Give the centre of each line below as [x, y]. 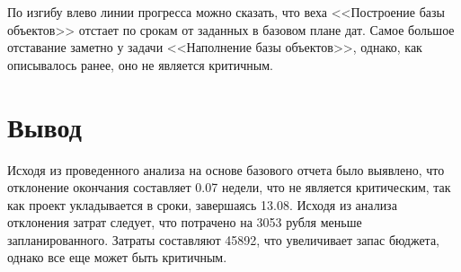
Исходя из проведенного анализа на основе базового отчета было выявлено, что [226, 169]
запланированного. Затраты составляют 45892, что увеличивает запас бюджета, [223, 239]
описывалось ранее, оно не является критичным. [140, 64]
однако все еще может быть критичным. [117, 257]
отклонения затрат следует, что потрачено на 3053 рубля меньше [185, 222]
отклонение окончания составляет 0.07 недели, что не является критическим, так [229, 187]
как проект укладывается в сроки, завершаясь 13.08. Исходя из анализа [202, 204]
